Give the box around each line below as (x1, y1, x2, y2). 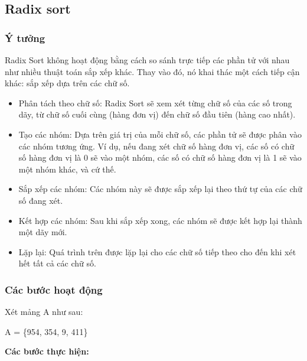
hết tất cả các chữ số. (18, 257, 96, 269)
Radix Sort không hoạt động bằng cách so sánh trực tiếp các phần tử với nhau (5, 54, 290, 66)
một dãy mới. (18, 226, 67, 238)
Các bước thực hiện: (5, 345, 89, 357)
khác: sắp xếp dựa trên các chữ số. (5, 77, 130, 89)
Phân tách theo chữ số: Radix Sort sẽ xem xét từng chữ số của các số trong (18, 96, 292, 109)
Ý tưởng (5, 30, 45, 45)
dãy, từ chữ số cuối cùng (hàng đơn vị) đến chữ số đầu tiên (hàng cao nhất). (18, 108, 296, 121)
